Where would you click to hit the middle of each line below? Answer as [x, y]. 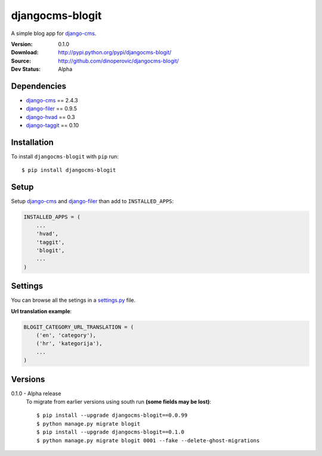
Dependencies [39, 86]
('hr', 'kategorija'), [69, 343]
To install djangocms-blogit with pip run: [65, 157]
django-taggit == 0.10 [52, 126]
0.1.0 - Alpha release [36, 393]
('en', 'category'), [66, 335]
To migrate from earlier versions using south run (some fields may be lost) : [119, 402]
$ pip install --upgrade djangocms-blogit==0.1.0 [111, 432]
